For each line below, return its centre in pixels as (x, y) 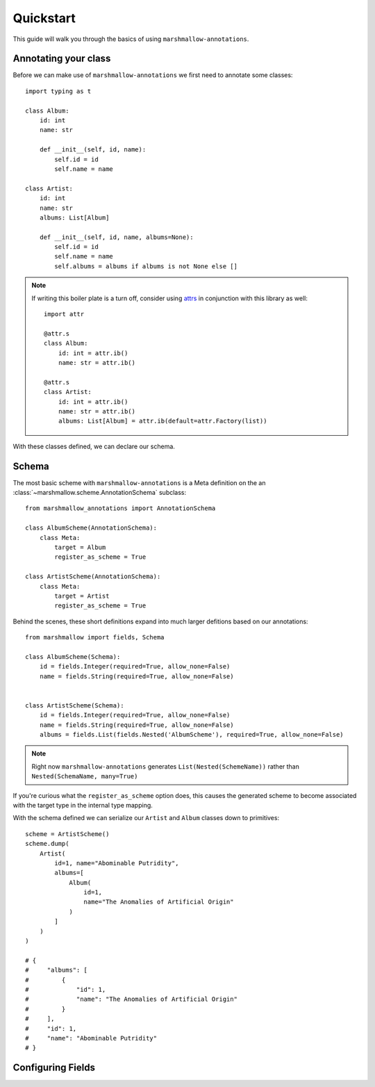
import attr (64, 314)
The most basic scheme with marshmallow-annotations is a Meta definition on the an (139, 482)
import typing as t (58, 91)
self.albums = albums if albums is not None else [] (146, 266)
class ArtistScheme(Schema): (75, 705)
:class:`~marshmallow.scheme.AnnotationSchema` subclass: (100, 493)
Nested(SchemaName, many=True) (85, 776)
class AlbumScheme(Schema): (73, 656)
